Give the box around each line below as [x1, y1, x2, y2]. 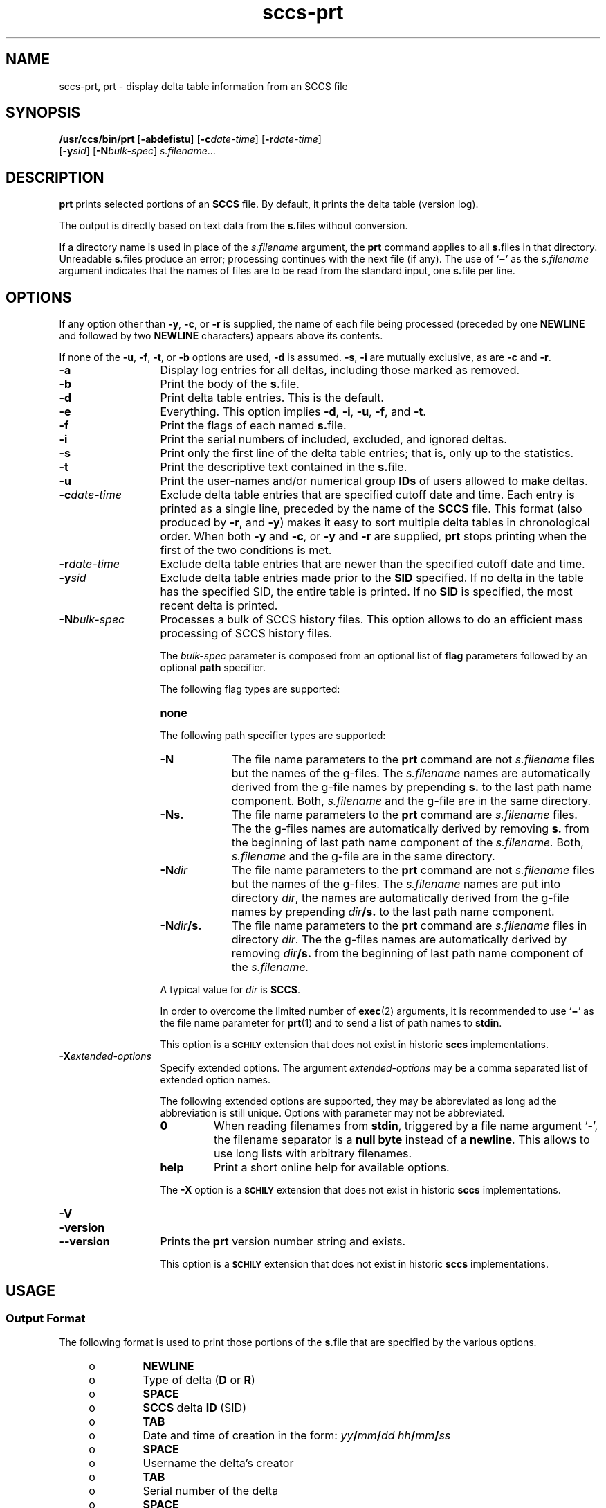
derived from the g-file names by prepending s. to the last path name [231, 780, 592, 795]
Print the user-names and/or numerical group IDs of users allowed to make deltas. [160, 474, 588, 488]
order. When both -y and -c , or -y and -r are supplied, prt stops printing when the [160, 529, 587, 544]
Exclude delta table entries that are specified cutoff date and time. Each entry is [160, 488, 575, 502]
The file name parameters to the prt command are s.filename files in [231, 919, 587, 933]
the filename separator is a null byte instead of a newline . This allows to [213, 1133, 590, 1147]
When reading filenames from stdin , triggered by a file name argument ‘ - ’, [213, 1119, 598, 1133]
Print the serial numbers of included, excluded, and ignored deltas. [160, 432, 507, 447]
